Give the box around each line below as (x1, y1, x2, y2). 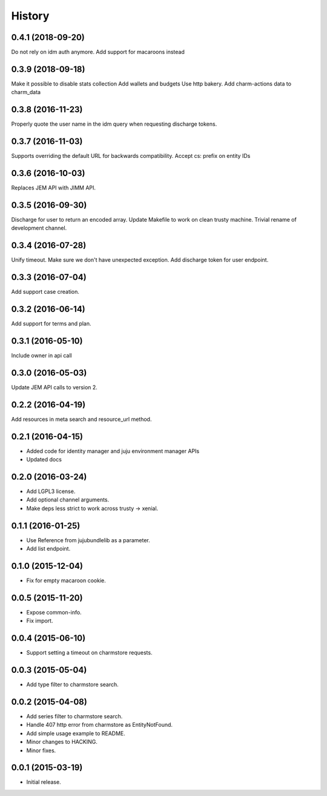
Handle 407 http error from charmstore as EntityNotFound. (26, 721, 173, 729)
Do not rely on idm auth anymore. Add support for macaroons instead (11, 49, 185, 56)
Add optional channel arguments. (26, 496, 110, 503)
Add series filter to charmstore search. (26, 713, 123, 720)
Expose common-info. (26, 608, 82, 616)
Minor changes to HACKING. (26, 738, 98, 746)
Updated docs (26, 456, 62, 463)
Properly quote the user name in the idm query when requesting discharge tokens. (11, 120, 217, 128)
